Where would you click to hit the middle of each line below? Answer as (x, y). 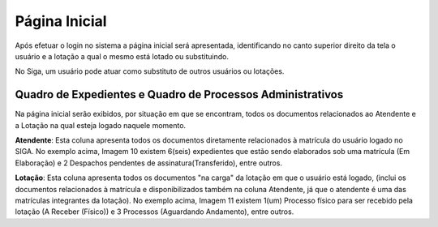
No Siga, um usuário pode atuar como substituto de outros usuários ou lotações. (150, 71)
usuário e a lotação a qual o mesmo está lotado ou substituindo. (122, 56)
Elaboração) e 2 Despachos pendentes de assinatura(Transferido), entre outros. (149, 163)
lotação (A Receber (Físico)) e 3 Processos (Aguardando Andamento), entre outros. (155, 212)
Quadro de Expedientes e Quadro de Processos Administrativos (179, 94)
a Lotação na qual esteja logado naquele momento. (101, 125)
